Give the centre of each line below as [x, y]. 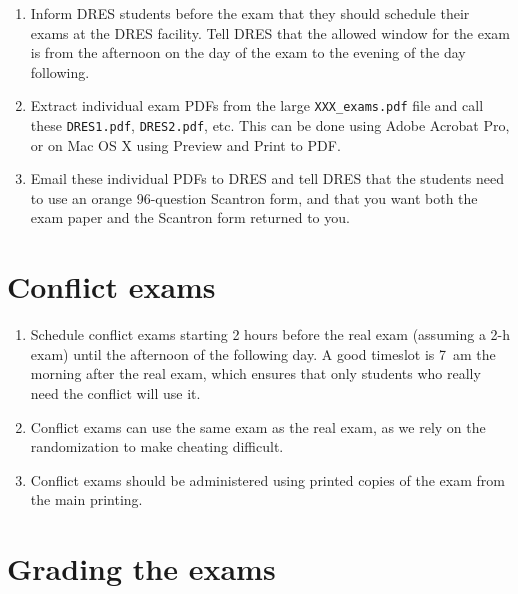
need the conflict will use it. [115, 392]
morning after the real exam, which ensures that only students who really [255, 373]
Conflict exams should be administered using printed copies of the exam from [267, 479]
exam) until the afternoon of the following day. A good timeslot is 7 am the [263, 353]
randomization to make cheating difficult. [157, 446]
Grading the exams [141, 568]
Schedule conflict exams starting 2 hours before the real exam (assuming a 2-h [270, 334]
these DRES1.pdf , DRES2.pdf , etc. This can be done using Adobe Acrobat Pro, [270, 125]
